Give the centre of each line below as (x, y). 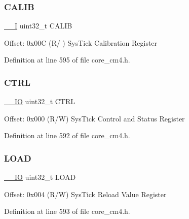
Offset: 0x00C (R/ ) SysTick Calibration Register (81, 42)
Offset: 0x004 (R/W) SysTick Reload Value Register (85, 194)
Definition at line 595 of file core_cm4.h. (67, 60)
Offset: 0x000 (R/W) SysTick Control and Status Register (94, 118)
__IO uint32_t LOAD (40, 177)
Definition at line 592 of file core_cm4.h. (67, 135)
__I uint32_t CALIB (38, 26)
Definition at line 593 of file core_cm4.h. (67, 211)
